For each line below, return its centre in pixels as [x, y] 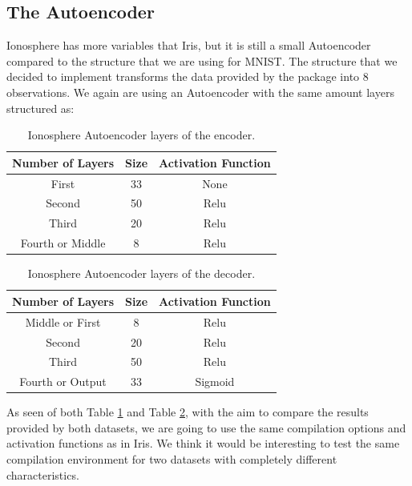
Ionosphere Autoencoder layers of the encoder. [141, 135]
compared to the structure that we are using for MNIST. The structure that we [202, 60]
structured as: [40, 108]
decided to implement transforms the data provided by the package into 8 [188, 76]
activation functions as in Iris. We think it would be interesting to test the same [203, 443]
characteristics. [43, 474]
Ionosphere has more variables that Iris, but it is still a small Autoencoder [189, 45]
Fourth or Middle [63, 243]
